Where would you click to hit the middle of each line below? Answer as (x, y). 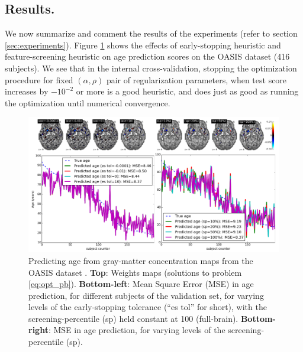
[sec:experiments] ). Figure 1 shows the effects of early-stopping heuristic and (143, 45)
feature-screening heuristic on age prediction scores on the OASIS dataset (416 (147, 56)
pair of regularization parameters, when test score (196, 79)
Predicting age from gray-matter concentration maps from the (141, 260)
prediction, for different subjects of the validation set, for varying (146, 295)
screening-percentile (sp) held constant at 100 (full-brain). (133, 318)
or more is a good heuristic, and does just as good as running (187, 91)
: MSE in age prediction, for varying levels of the (137, 330)
